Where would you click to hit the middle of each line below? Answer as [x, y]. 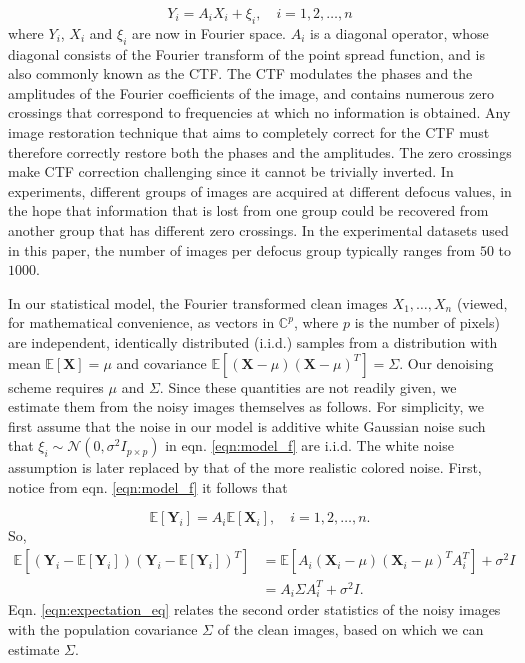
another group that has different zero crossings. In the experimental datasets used [258, 229]
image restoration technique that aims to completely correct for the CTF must [249, 131]
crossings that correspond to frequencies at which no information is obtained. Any [259, 112]
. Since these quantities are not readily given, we [308, 386]
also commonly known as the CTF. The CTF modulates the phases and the [240, 73]
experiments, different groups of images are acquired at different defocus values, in [260, 190]
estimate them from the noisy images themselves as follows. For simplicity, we [246, 406]
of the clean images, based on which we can [350, 628]
